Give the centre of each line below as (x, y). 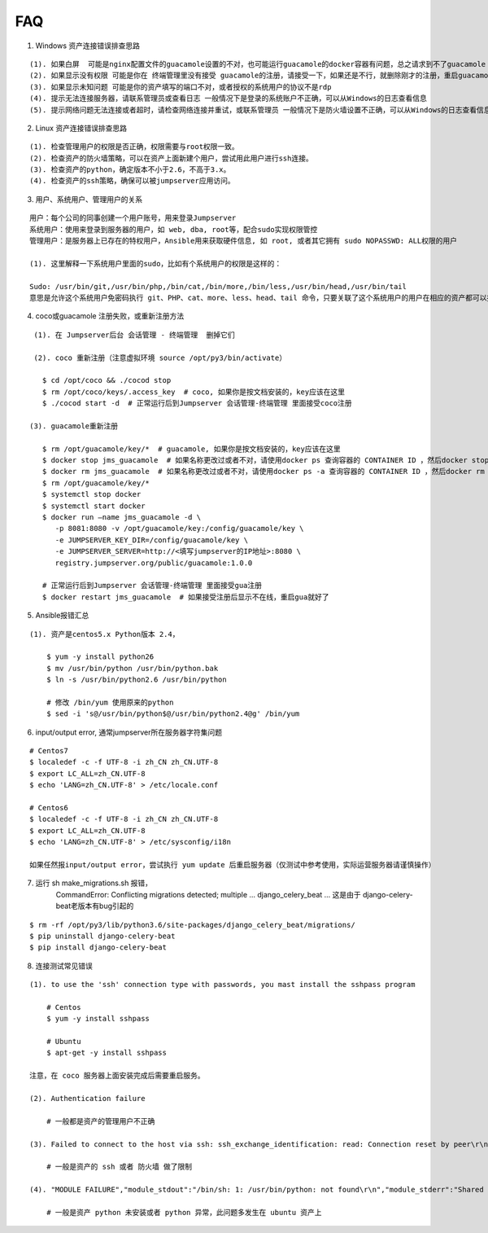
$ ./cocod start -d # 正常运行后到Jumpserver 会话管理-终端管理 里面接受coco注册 (197, 404)
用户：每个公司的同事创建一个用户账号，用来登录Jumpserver (133, 218)
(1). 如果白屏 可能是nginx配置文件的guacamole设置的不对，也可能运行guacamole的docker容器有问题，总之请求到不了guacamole (258, 64)
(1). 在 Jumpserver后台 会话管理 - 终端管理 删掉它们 (134, 335)
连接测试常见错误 (64, 966)
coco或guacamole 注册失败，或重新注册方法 (110, 316)
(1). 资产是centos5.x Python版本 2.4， (105, 634)
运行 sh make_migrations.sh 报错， (94, 883)
